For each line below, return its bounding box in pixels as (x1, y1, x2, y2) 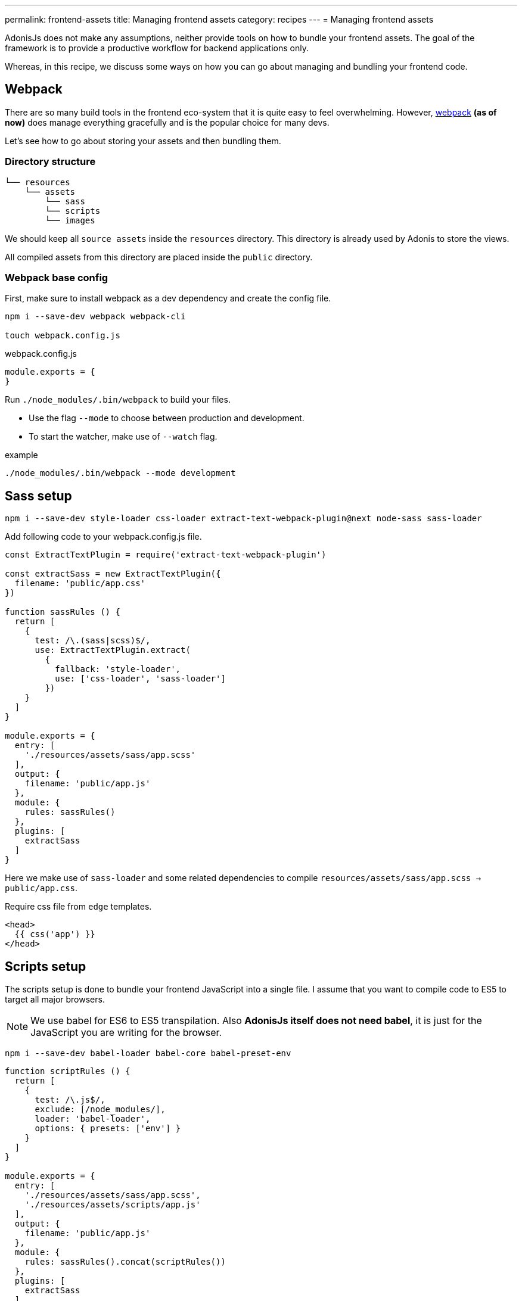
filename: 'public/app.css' (14, 578, 146, 589)
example (5, 450, 38, 460)
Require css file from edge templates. (5, 901, 152, 912)
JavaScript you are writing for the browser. (30, 1026, 222, 1039)
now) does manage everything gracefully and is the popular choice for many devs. (5, 117, 330, 127)
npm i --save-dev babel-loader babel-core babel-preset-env (5, 1048, 291, 1059)
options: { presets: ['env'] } (35, 1123, 181, 1134)
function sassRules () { (5, 607, 120, 617)
